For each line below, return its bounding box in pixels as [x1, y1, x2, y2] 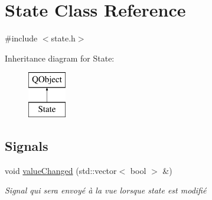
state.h [51, 32, 76, 44]
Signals [5, 136, 48, 154]
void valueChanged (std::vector [5, 164, 117, 176]
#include [5, 32, 38, 44]
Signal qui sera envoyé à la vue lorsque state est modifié [5, 184, 207, 196]
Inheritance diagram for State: [5, 51, 115, 64]
